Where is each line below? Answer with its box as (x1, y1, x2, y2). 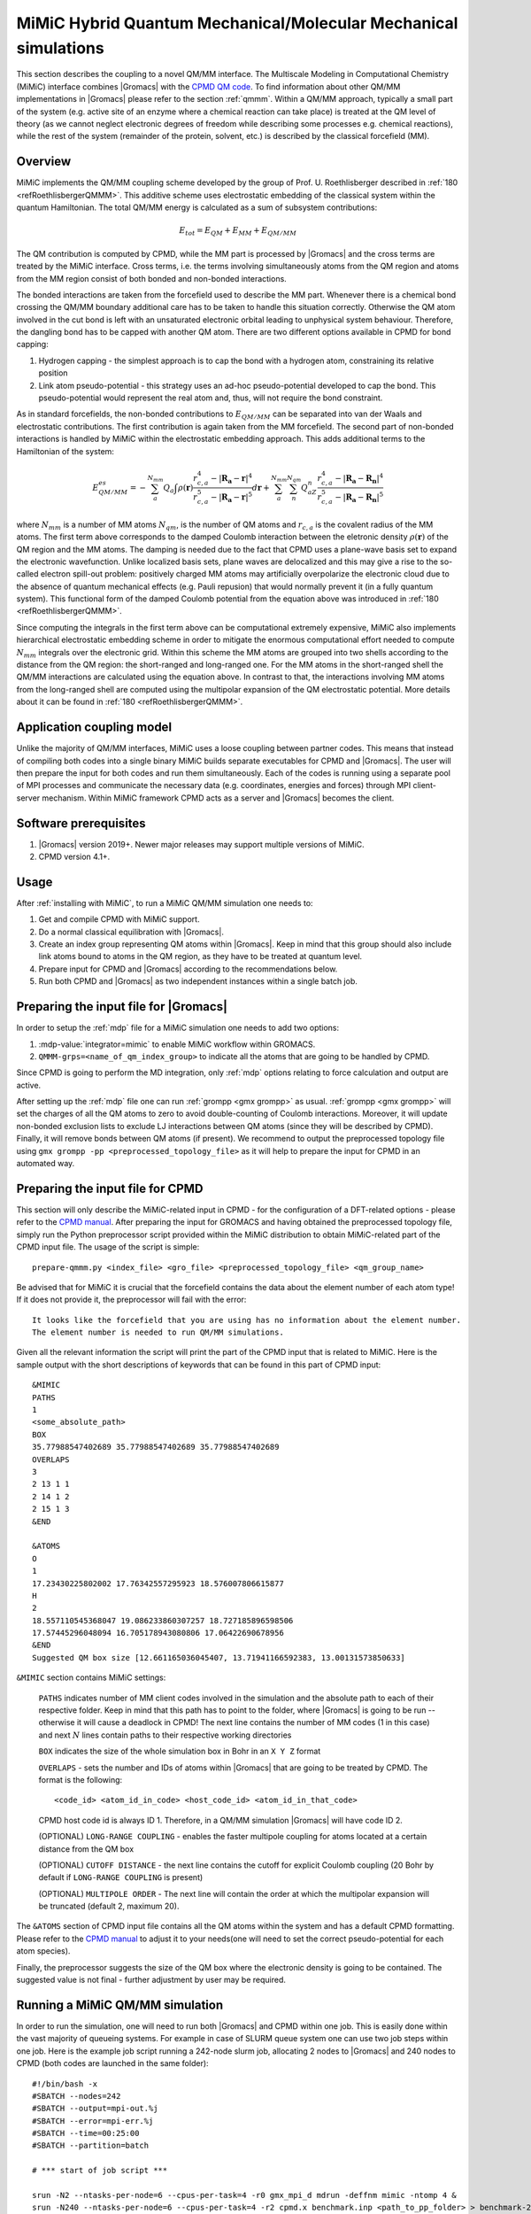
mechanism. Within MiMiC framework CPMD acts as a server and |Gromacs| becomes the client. (42, 793, 395, 803)
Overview (16, 154, 72, 169)
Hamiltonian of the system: (16, 445, 115, 456)
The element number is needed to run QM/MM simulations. (32, 1328, 285, 1337)
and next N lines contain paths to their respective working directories (38, 1730, 292, 1740)
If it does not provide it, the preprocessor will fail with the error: (16, 1294, 247, 1305)
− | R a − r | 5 (211, 491, 252, 504)
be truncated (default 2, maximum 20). (38, 1900, 181, 1912)
